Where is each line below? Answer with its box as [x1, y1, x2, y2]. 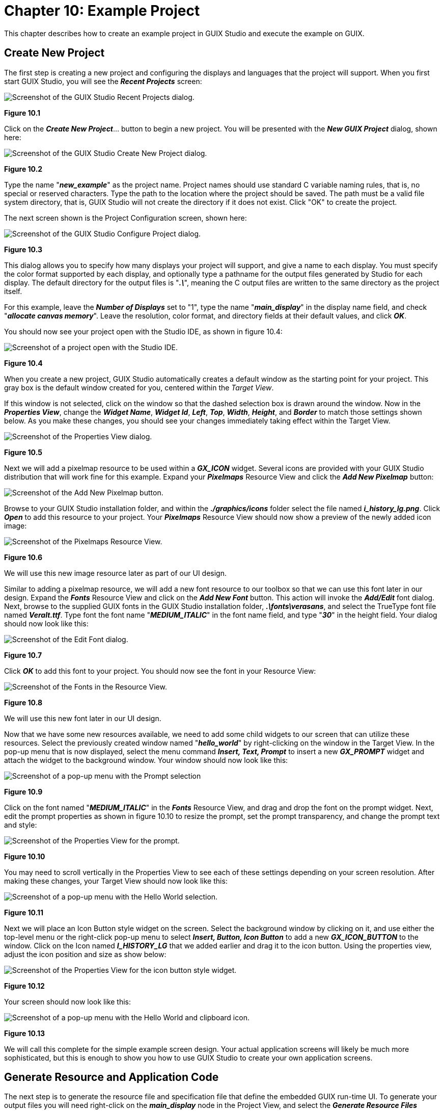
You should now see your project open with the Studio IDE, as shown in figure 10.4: [4, 327, 283, 336]
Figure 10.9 [4, 787, 43, 796]
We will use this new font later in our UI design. [4, 713, 161, 723]
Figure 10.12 [4, 981, 45, 990]
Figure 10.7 [4, 650, 42, 659]
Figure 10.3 [4, 245, 43, 254]
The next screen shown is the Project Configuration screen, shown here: [4, 213, 247, 222]
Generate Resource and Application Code [4, 1071, 219, 1084]
